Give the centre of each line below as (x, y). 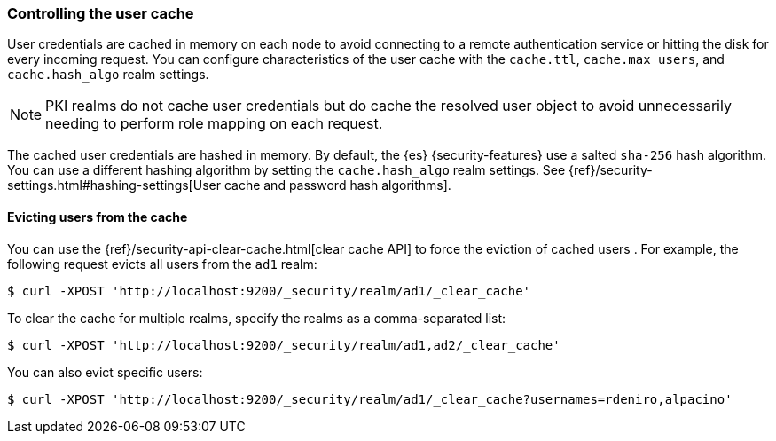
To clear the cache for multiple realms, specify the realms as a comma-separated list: (257, 318)
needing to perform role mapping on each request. (214, 124)
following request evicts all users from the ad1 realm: (162, 264)
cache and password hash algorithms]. (337, 185)
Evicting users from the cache (98, 217)
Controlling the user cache (101, 13)
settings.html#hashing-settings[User (114, 185)
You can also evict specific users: (105, 372)
